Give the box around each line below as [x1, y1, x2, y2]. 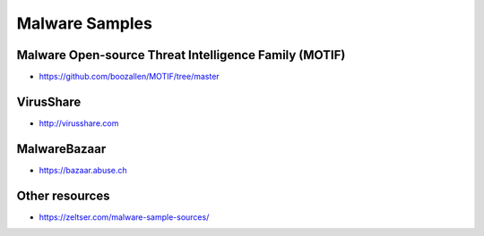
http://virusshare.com [39, 117, 119, 129]
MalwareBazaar [16, 141, 107, 156]
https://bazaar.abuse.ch [39, 164, 127, 175]
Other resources [16, 188, 110, 203]
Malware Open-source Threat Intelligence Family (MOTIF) [16, 47, 346, 63]
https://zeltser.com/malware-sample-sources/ [39, 211, 210, 223]
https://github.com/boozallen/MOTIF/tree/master [39, 72, 220, 82]
